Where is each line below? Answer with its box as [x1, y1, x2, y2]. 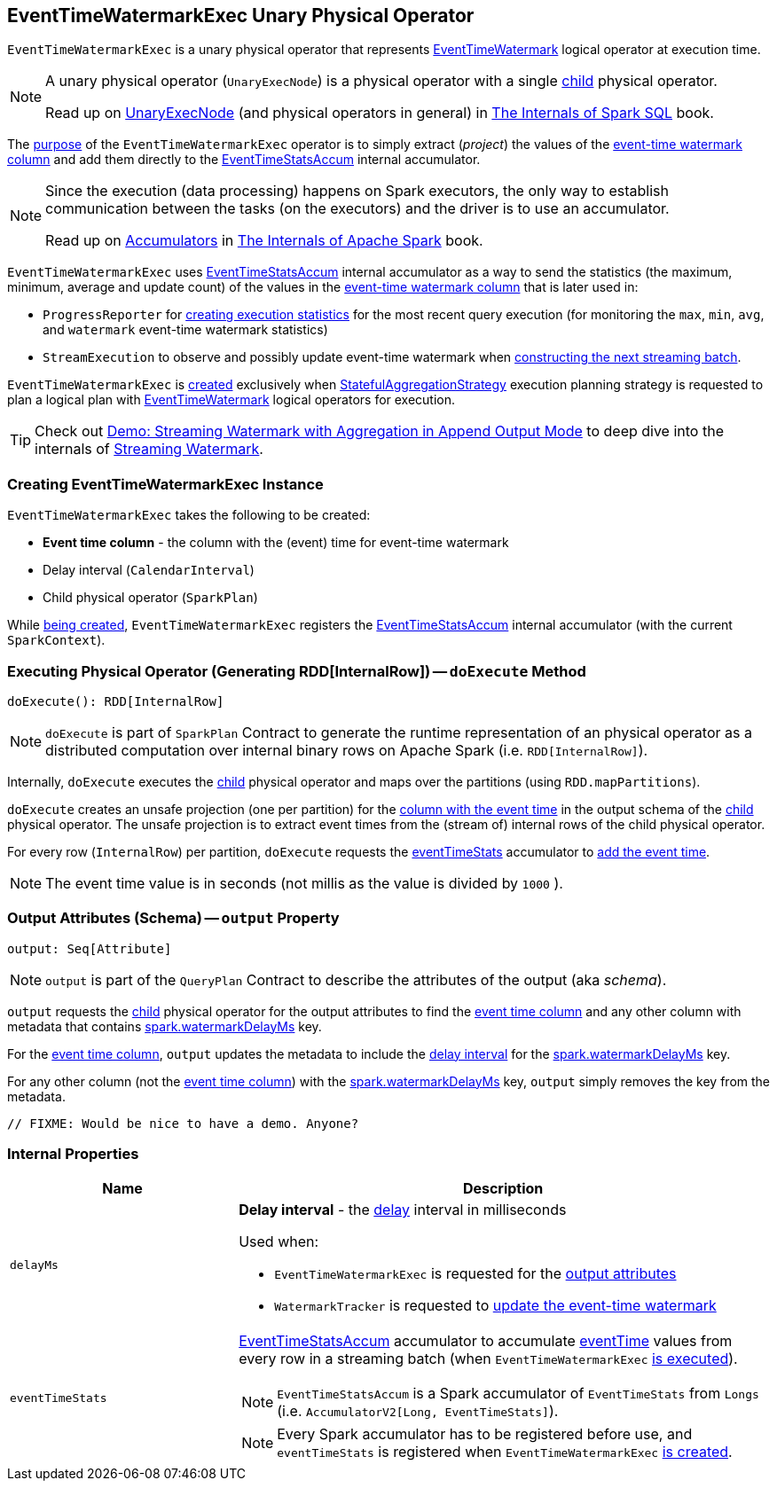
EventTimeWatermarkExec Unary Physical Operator [7, 4, 475, 27]
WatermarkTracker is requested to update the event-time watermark [274, 1296, 717, 1315]
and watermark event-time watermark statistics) [43, 322, 328, 338]
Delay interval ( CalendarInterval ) [43, 562, 255, 578]
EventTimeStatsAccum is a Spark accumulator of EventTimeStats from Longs [277, 1384, 759, 1403]
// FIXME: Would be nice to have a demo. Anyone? [7, 1116, 359, 1131]
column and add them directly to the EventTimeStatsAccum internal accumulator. [7, 152, 481, 168]
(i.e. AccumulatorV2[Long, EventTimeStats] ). [277, 1402, 559, 1421]
